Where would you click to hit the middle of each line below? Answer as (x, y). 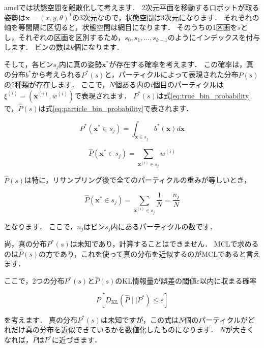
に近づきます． (77, 340)
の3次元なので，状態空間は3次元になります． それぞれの (166, 17)
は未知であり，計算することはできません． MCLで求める (164, 244)
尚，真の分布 (25, 244)
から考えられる (56, 74)
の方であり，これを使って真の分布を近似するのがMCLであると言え (150, 253)
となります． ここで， (41, 226)
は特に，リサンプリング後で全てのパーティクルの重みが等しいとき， (138, 180)
